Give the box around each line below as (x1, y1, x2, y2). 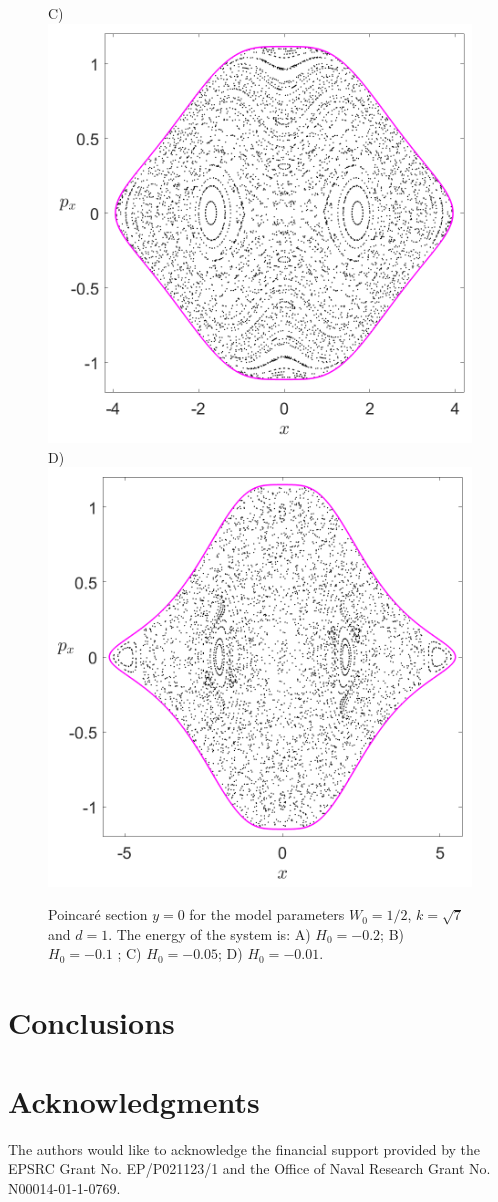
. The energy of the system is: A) (108, 923, 311, 944)
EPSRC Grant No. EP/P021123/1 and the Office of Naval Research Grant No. (8, 1158, 491, 1179)
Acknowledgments (8, 1080, 260, 1121)
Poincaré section (48, 904, 148, 925)
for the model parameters (189, 904, 345, 925)
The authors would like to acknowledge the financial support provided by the (8, 1138, 481, 1159)
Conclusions (8, 1002, 175, 1043)
